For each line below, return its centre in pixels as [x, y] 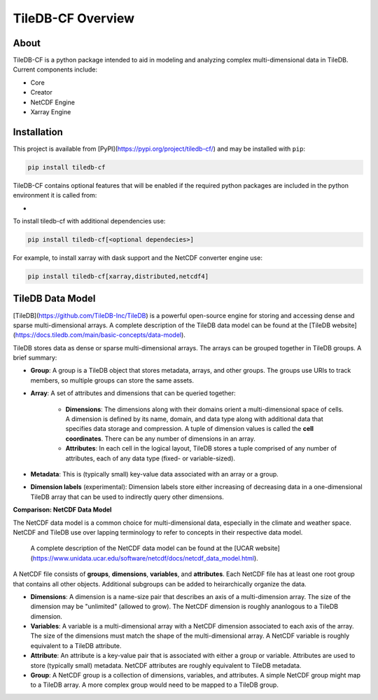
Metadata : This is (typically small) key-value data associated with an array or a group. [155, 474]
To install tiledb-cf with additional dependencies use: [89, 221]
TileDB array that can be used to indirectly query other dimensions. [127, 497]
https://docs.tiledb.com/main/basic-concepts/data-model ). [100, 335]
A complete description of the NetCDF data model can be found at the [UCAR [142, 548]
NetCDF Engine [52, 102]
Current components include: [55, 69]
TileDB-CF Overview [74, 18]
